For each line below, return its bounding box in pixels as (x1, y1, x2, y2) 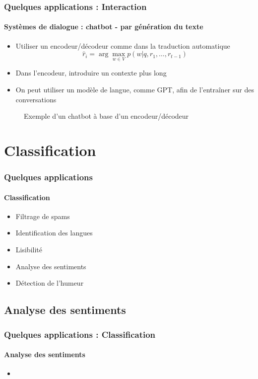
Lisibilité (15, 244, 42, 255)
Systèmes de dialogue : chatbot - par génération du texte (4, 21, 203, 32)
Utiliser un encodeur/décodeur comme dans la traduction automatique (15, 40, 230, 51)
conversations (15, 94, 57, 104)
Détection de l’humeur (15, 278, 84, 288)
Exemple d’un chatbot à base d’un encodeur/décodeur (24, 111, 189, 121)
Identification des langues (15, 227, 93, 238)
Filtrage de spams (15, 211, 70, 221)
